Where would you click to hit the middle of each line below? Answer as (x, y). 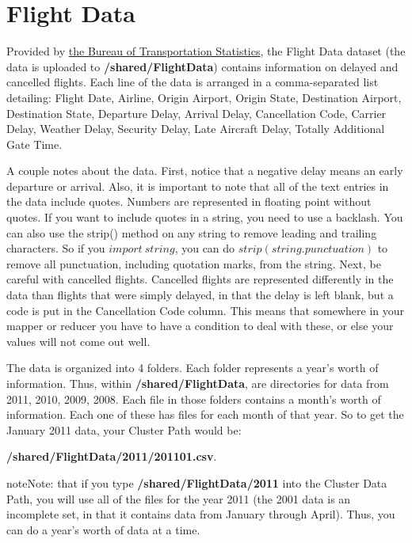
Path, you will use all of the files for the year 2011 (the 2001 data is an (179, 498)
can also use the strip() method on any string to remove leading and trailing (192, 232)
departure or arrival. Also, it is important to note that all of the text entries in (198, 186)
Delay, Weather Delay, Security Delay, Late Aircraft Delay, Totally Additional (196, 129)
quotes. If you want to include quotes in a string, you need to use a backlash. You (205, 217)
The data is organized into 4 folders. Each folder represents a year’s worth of (193, 368)
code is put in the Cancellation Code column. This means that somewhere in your (206, 310)
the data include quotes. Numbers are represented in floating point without (189, 201)
